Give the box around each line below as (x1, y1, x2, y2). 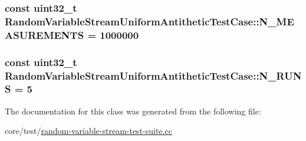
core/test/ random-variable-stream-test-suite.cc (5, 124, 172, 137)
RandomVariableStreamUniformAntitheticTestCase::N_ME (5, 14, 294, 28)
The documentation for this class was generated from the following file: (5, 104, 261, 117)
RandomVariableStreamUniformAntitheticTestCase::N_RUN (5, 68, 302, 83)
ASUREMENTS (5, 27, 84, 42)
